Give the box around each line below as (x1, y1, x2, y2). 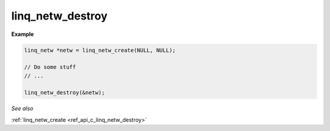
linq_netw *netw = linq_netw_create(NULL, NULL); (24, 46, 176, 54)
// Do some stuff (24, 64, 76, 71)
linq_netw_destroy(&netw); (24, 89, 105, 96)
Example (11, 30, 34, 38)
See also (11, 105, 34, 112)
